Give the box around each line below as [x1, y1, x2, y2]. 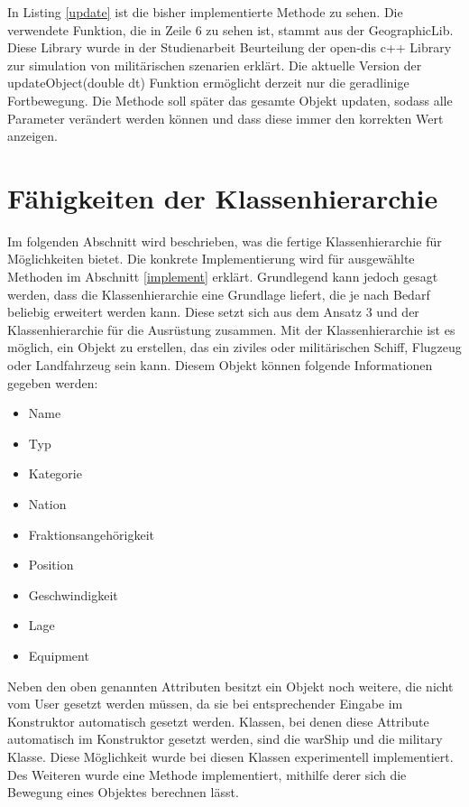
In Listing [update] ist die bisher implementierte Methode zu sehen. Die [7, 3, 403, 21]
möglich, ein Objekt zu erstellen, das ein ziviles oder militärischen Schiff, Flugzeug [7, 338, 462, 357]
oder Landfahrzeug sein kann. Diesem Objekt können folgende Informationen [7, 356, 433, 375]
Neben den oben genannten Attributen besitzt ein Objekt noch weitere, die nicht [7, 676, 454, 695]
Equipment [28, 645, 89, 664]
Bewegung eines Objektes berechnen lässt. [7, 783, 239, 802]
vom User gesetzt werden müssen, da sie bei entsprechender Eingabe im [7, 694, 403, 713]
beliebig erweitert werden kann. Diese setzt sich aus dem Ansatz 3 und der [7, 302, 419, 321]
